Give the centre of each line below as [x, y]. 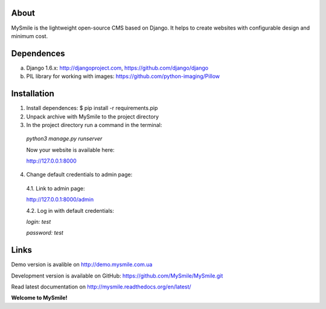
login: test [39, 222]
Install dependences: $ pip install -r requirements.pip [92, 108]
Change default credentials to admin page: [79, 175]
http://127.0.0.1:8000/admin [60, 200]
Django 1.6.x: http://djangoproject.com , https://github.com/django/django [117, 68]
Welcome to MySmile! [39, 298]
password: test [45, 233]
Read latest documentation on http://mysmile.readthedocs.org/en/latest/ [101, 287]
